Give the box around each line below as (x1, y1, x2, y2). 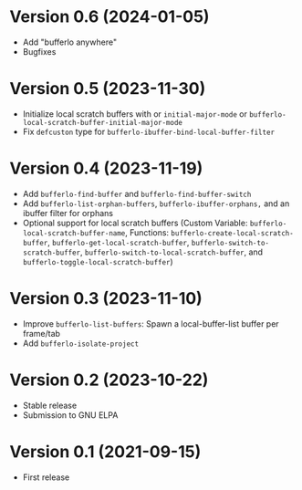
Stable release (22, 400, 78, 411)
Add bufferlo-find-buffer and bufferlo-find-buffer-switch (22, 188, 252, 199)
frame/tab (22, 328, 61, 339)
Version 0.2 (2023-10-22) (9, 370, 209, 390)
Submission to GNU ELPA (22, 409, 119, 421)
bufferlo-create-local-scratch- (171, 228, 294, 238)
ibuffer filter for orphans (22, 207, 114, 218)
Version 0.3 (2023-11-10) (9, 288, 203, 308)
